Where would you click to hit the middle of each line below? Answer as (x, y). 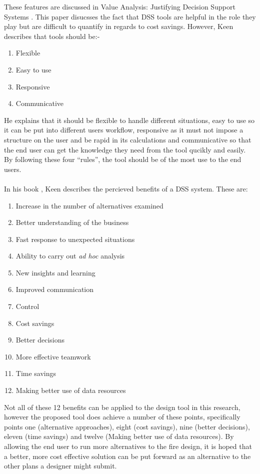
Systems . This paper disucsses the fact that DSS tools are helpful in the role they (130, 16)
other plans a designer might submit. (60, 466)
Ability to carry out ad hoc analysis (70, 256)
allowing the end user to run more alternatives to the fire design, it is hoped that (128, 446)
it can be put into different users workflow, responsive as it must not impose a (124, 130)
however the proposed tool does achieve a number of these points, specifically (122, 417)
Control (27, 306)
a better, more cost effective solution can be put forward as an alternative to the (127, 456)
